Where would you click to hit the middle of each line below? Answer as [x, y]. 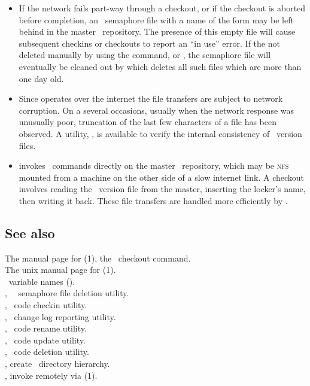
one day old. [41, 78]
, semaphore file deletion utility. [67, 293]
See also [30, 232]
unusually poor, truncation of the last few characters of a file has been [148, 122]
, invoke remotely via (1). [51, 375]
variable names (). [42, 281]
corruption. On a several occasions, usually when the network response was [156, 110]
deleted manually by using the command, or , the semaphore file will [145, 55]
